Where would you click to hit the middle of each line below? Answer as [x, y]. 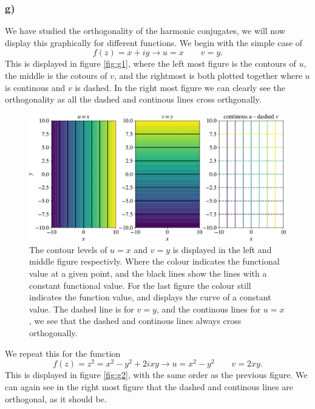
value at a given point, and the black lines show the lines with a [148, 273]
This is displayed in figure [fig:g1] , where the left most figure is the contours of [151, 63]
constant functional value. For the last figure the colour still [140, 285]
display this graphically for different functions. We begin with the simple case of [154, 42]
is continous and [35, 87]
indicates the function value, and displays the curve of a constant [150, 297]
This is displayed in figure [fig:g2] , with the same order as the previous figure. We [156, 375]
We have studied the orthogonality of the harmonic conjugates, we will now [145, 31]
